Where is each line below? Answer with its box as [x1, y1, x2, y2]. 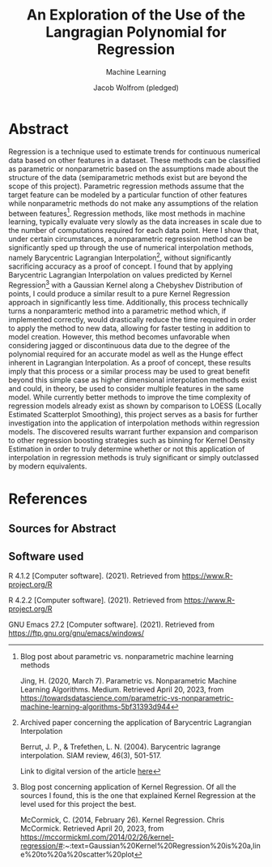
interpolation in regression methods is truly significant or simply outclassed [8, 452, 259, 462]
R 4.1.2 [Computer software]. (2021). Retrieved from [8, 571, 181, 581]
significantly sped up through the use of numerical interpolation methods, [8, 243, 254, 252]
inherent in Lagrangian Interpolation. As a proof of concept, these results [8, 357, 252, 367]
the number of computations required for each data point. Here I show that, [8, 226, 260, 235]
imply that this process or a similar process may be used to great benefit [8, 366, 250, 376]
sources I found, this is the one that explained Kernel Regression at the [19, 791, 257, 800]
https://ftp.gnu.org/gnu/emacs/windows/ [8, 628, 144, 638]
